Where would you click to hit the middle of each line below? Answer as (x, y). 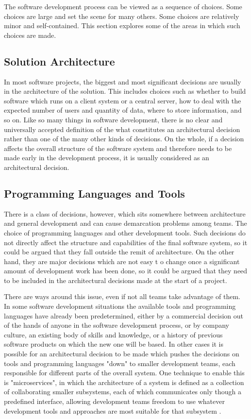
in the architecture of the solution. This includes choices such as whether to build (125, 91)
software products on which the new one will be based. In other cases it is (114, 344)
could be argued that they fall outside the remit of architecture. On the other (119, 252)
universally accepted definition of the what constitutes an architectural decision (122, 129)
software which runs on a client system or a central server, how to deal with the (123, 100)
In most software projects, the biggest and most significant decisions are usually (123, 81)
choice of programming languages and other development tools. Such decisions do (125, 232)
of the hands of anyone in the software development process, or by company (117, 325)
